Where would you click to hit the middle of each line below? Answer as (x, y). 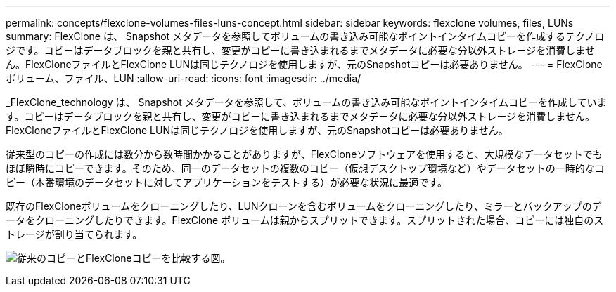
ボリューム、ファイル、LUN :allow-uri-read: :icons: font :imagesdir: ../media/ (184, 78)
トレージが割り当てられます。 (74, 234)
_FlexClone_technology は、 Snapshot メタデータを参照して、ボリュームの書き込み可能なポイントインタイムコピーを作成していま (306, 102)
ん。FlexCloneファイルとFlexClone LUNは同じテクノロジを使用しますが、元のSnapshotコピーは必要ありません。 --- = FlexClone (304, 64)
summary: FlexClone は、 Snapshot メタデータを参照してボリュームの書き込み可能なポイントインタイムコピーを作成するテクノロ (305, 36)
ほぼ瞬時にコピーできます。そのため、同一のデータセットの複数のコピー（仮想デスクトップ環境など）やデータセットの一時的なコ (305, 168)
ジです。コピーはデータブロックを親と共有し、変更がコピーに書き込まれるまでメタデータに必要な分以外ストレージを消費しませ (300, 50)
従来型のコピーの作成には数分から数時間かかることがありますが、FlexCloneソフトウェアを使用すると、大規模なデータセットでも (304, 154)
